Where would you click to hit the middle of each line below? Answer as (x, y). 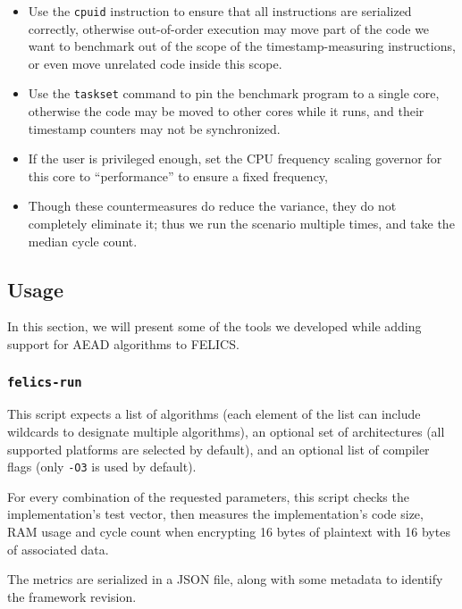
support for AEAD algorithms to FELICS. (123, 344)
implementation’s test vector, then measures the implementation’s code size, (215, 514)
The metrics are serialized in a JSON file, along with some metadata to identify (225, 579)
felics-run (45, 382)
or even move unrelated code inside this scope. (155, 63)
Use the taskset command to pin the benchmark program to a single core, (234, 93)
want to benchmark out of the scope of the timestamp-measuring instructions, (242, 46)
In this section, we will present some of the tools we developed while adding (214, 326)
